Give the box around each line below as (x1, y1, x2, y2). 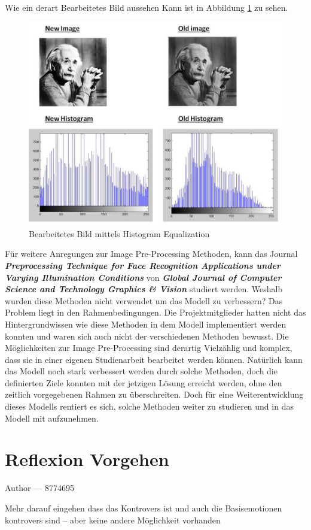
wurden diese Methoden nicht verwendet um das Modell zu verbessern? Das (5, 294, 283, 307)
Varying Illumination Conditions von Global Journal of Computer (5, 271, 282, 283)
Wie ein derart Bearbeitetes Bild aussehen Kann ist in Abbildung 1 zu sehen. (5, 1, 288, 13)
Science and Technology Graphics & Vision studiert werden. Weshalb (5, 283, 283, 295)
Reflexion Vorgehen (5, 447, 169, 471)
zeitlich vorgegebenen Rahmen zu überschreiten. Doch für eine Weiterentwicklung (5, 388, 304, 401)
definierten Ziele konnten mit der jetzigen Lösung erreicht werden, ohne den (5, 376, 282, 389)
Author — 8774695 (5, 481, 74, 494)
